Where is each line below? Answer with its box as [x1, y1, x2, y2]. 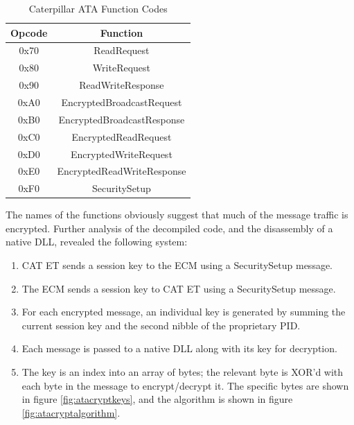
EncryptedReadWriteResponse [57, 164, 186, 178]
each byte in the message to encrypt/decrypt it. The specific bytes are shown [21, 378, 349, 392]
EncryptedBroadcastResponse [58, 112, 185, 126]
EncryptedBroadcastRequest [61, 94, 182, 109]
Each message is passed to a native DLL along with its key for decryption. [21, 341, 337, 356]
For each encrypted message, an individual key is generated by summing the [21, 304, 346, 319]
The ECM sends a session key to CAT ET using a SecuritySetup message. [21, 281, 336, 295]
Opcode [10, 25, 48, 40]
